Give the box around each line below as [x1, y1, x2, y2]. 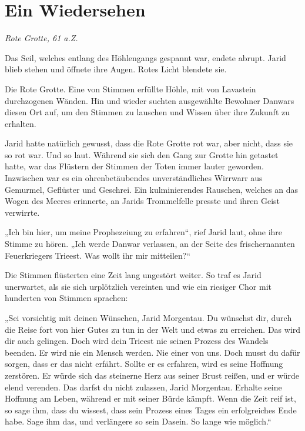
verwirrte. [5, 206, 40, 218]
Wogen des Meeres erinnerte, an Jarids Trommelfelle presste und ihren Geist [5, 195, 280, 207]
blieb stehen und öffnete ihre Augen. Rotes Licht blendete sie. [5, 63, 227, 75]
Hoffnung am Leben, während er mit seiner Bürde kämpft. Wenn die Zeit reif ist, [5, 392, 296, 405]
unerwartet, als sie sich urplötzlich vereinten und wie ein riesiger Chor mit [5, 280, 272, 292]
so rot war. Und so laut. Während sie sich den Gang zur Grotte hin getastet [5, 148, 279, 161]
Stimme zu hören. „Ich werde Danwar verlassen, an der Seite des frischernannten [5, 238, 295, 250]
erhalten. [5, 117, 36, 129]
